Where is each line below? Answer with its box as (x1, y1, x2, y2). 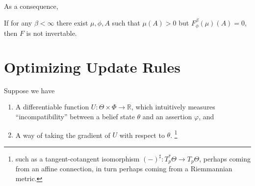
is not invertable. (26, 28, 77, 38)
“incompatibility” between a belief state (15, 111, 135, 121)
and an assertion (142, 111, 192, 121)
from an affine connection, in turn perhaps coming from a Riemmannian (15, 163, 232, 174)
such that (112, 17, 140, 27)
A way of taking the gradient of (15, 130, 110, 140)
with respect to (119, 130, 165, 140)
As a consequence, (4, 1, 58, 11)
